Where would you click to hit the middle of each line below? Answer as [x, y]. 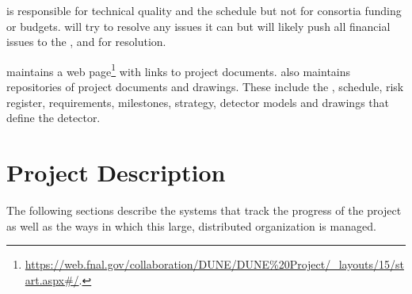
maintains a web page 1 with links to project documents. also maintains [179, 70]
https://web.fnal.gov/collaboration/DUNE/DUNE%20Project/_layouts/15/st [214, 264]
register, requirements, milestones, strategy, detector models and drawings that [198, 102]
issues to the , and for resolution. [86, 42]
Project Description [116, 172]
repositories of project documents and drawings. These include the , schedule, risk [205, 87]
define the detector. [53, 118]
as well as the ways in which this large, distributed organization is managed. [191, 225]
